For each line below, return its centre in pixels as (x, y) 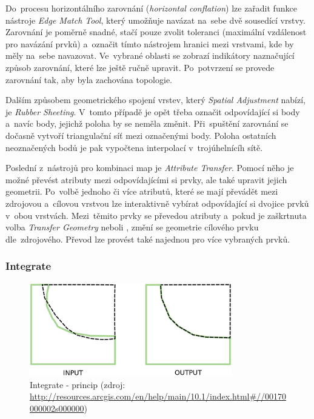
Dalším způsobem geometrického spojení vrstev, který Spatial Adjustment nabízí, (155, 100)
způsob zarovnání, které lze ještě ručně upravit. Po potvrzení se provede (140, 67)
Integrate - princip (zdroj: (78, 384)
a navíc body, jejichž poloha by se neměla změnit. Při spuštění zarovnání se (147, 123)
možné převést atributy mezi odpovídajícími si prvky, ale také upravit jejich (146, 179)
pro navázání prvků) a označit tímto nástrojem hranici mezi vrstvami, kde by (150, 43)
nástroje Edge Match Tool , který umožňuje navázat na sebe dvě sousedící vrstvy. (155, 20)
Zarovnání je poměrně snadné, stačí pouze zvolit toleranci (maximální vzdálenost (156, 32)
